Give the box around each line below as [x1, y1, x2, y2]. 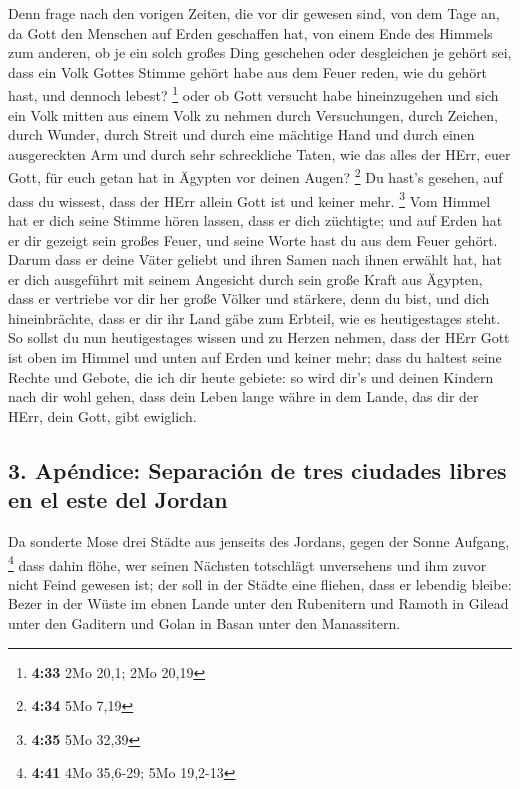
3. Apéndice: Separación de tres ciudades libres [8, 454, 507, 485]
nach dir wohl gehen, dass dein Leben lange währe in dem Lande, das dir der [8, 386, 479, 407]
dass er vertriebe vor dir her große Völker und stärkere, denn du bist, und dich [8, 288, 490, 309]
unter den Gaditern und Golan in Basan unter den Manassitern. [8, 613, 401, 634]
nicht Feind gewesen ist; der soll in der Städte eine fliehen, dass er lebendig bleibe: [8, 573, 512, 594]
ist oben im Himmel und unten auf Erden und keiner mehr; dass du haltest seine [8, 347, 502, 368]
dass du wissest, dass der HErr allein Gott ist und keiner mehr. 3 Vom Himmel [8, 187, 491, 211]
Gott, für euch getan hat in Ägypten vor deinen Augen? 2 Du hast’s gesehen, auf [8, 164, 503, 188]
